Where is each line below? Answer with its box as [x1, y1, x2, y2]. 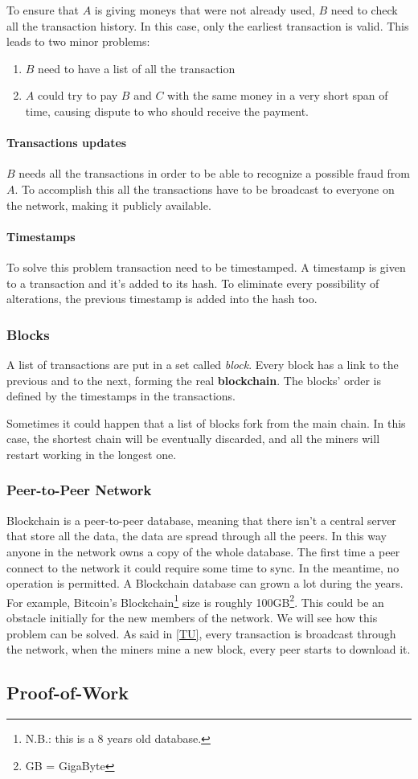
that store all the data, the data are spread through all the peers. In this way [6, 527, 387, 544]
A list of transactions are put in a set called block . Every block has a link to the [6, 355, 399, 372]
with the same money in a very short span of [167, 87, 388, 104]
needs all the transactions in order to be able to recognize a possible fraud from [18, 165, 411, 182]
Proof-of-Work [6, 680, 129, 705]
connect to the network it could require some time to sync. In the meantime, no [6, 559, 400, 576]
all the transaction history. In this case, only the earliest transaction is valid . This [6, 17, 409, 34]
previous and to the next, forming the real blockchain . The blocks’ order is [6, 371, 382, 388]
